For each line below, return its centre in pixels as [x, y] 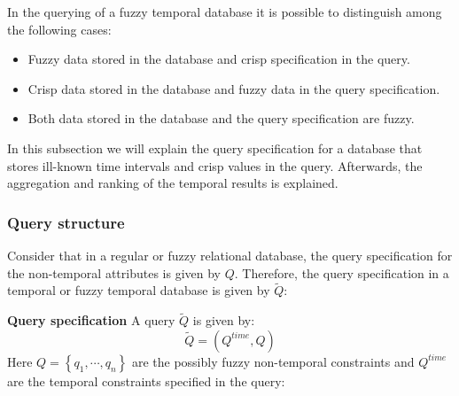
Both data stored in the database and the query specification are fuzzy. [221, 118]
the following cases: [59, 29]
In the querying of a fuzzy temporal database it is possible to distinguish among [225, 12]
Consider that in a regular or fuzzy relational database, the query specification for [230, 255]
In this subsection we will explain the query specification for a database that [215, 148]
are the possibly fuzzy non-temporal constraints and [273, 361]
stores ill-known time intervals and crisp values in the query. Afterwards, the [215, 165]
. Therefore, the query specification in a [342, 272]
